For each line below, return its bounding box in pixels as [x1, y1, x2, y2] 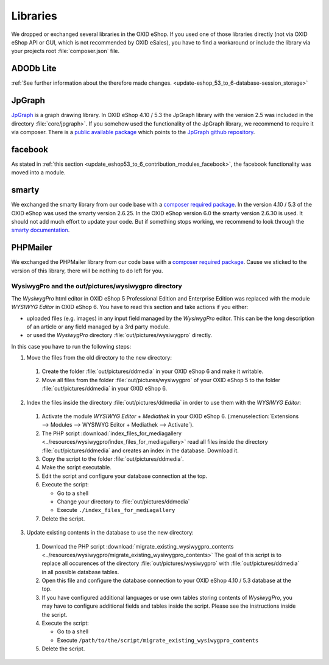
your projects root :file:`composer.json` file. [11, 48, 120, 55]
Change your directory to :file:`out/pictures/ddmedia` [57, 497, 190, 505]
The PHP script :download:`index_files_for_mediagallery [41, 430, 182, 437]
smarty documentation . [11, 226, 70, 234]
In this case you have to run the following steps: [11, 343, 132, 350]
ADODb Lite [11, 63, 57, 74]
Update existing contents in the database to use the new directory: [26, 529, 194, 536]
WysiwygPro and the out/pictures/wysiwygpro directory [11, 282, 182, 291]
